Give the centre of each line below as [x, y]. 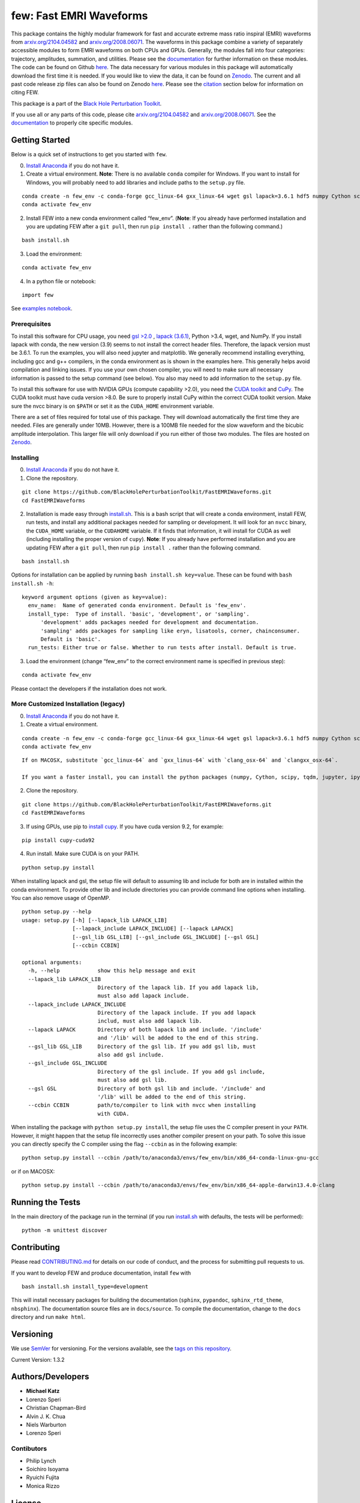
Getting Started [40, 140]
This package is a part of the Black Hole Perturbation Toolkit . [86, 103]
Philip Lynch [41, 1460]
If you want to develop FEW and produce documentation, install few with [101, 1273]
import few [38, 295]
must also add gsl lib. [132, 1080]
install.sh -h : [32, 583]
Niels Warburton [46, 1425]
